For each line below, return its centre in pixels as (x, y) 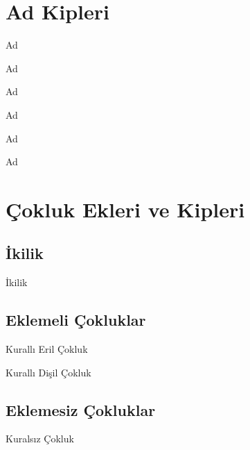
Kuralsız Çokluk (40, 439)
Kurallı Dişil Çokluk (48, 372)
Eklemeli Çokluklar (76, 320)
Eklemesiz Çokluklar (81, 409)
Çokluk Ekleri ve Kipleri (125, 209)
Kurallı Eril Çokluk (47, 349)
